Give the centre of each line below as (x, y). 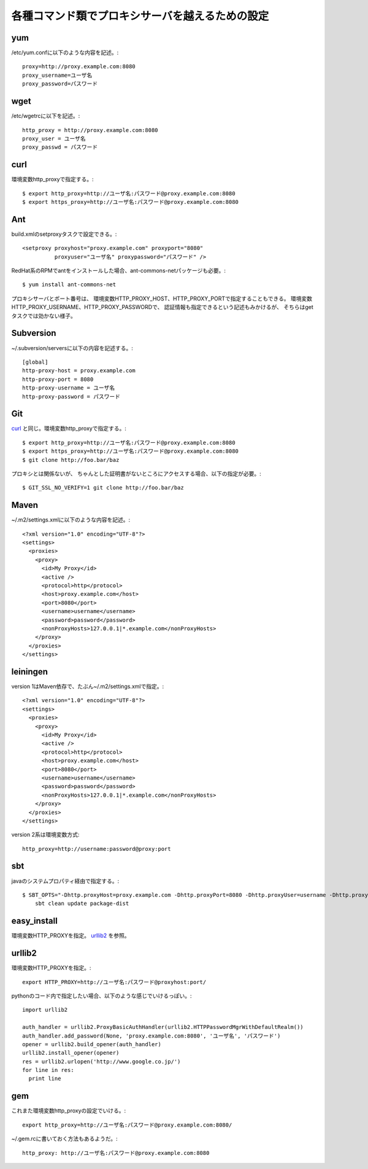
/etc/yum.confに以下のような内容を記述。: (65, 53)
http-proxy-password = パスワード (71, 397)
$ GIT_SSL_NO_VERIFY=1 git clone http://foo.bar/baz (103, 488)
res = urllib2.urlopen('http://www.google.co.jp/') (102, 1061)
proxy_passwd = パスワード (60, 147)
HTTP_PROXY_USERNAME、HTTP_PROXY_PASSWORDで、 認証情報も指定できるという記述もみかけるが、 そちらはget (163, 307)
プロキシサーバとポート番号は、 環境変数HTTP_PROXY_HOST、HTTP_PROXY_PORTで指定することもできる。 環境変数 (162, 299)
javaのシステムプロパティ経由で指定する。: (65, 881)
